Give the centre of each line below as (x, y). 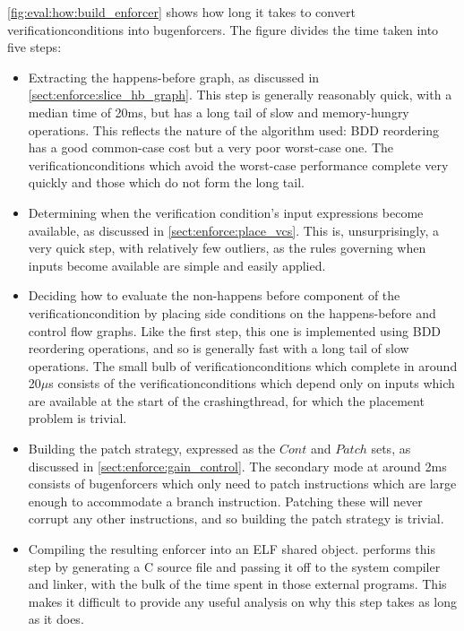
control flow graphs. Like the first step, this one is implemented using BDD (235, 330)
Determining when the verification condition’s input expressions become (226, 212)
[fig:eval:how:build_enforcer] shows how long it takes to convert (181, 12)
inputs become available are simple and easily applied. (177, 265)
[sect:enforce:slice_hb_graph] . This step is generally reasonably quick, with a (240, 95)
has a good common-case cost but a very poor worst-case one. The (211, 147)
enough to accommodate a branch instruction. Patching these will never (225, 501)
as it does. (56, 619)
